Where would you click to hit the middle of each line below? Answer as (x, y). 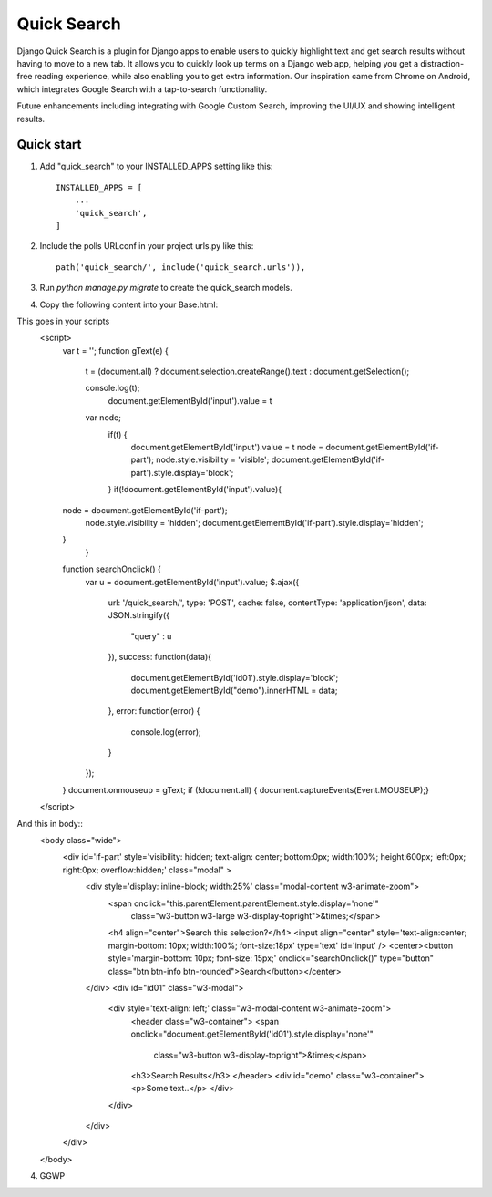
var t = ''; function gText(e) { (115, 350)
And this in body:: (50, 823)
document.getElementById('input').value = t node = (227, 448)
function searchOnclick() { (112, 569)
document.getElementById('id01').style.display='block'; (235, 677)
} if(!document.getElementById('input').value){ (195, 490)
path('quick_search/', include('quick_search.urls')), (181, 267)
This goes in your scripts (63, 321)
